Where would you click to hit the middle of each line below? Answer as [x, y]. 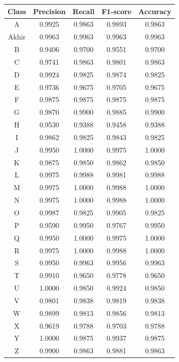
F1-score [116, 11]
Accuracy [155, 11]
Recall [84, 11]
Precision [49, 11]
